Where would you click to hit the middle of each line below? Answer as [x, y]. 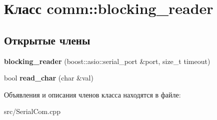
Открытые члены [47, 40]
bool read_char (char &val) [49, 78]
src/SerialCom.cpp [32, 111]
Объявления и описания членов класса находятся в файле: [92, 94]
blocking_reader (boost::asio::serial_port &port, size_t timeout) [107, 61]
